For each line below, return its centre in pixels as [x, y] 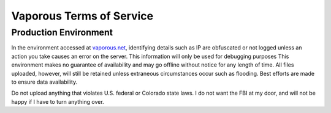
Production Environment [62, 32]
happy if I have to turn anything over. [58, 101]
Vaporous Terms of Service [82, 16]
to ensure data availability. [44, 82]
